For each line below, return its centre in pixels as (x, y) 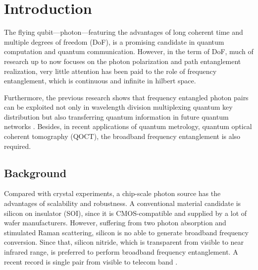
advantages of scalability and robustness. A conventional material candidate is (123, 203)
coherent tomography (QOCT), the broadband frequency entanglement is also (122, 136)
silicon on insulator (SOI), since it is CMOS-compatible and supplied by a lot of (126, 213)
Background (35, 172)
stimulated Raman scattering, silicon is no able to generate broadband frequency (126, 232)
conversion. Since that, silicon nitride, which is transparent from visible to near (124, 242)
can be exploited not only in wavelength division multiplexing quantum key (118, 107)
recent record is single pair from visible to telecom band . (91, 261)
